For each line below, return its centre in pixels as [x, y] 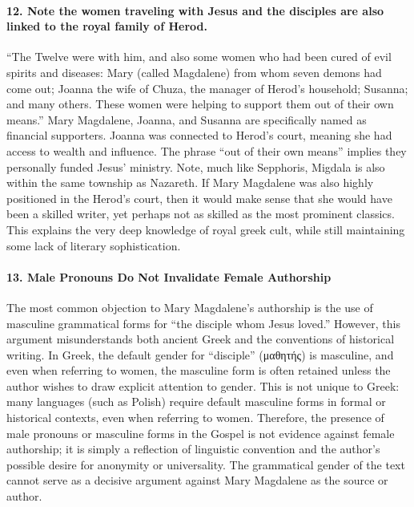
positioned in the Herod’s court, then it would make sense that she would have [199, 198]
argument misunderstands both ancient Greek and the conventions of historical [201, 339]
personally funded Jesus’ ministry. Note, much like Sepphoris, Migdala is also [196, 166]
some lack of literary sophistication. [94, 245]
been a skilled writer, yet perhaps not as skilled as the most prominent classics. [201, 214]
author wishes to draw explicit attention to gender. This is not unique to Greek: [203, 385]
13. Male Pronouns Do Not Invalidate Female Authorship [169, 276]
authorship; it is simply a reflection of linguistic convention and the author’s [193, 449]
